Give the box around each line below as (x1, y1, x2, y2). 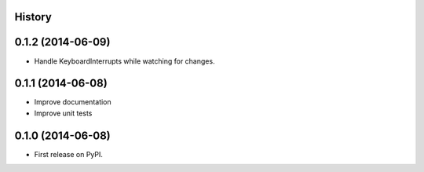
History (14, 10, 53, 24)
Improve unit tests (34, 108, 93, 118)
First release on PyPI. (34, 149, 104, 159)
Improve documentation (34, 97, 111, 107)
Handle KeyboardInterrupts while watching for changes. (34, 56, 215, 66)
